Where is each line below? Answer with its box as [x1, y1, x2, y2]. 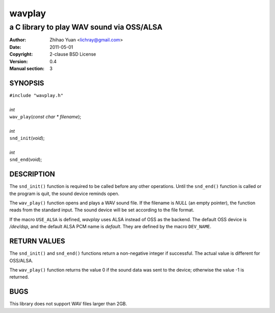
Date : [9, 44, 21, 50]
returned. [9, 274, 29, 280]
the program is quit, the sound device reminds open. [9, 190, 120, 197]
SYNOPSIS [9, 79, 44, 87]
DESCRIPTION [9, 170, 56, 179]
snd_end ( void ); [9, 156, 42, 163]
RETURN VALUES [9, 237, 66, 246]
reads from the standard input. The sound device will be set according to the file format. [9, 207, 195, 213]
